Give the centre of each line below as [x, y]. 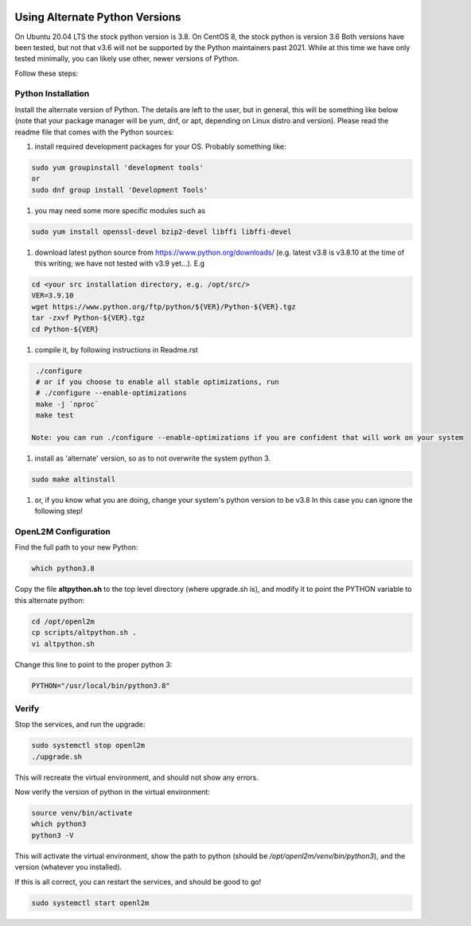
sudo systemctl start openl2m [90, 903]
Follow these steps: [47, 73]
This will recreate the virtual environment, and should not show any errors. [136, 777]
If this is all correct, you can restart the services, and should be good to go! [138, 881]
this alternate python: [50, 600]
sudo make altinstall [74, 479]
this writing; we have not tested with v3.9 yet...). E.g [119, 263]
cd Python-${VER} [65, 329]
